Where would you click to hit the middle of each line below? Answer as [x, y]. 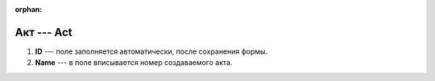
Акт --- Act [43, 32]
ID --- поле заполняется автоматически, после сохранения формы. [151, 51]
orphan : [29, 9]
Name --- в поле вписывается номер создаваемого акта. [134, 63]
